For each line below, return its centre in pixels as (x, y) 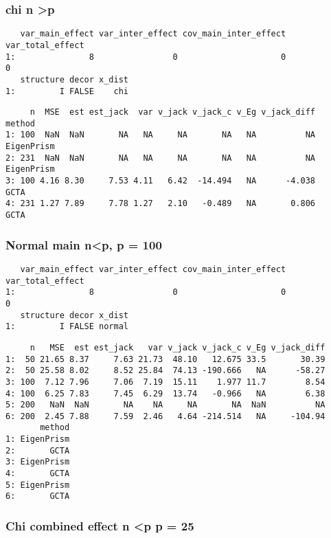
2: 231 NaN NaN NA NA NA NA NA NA (161, 158)
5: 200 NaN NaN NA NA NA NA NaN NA (165, 405)
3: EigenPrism (38, 462)
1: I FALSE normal (67, 327)
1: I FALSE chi (67, 91)
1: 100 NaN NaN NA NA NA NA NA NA (161, 135)
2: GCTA (38, 450)
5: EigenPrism (38, 485)
